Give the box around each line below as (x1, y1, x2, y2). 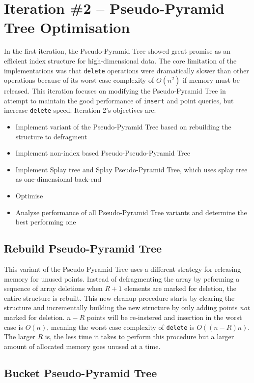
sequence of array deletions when (4, 283, 103, 293)
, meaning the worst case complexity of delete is (47, 321, 195, 332)
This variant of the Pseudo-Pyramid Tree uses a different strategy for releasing (4, 264, 241, 274)
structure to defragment (15, 131, 87, 141)
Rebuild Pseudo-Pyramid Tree (4, 241, 162, 256)
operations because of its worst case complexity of (4, 75, 154, 85)
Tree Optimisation (4, 17, 130, 37)
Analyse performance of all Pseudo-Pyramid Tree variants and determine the (15, 207, 247, 217)
